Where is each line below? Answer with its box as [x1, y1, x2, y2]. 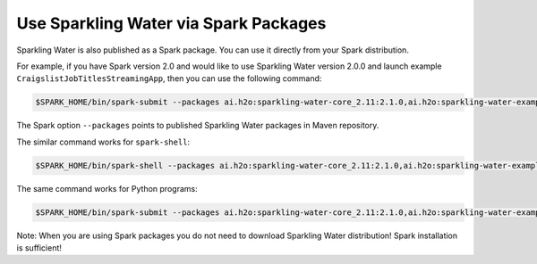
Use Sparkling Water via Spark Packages [16, 13, 327, 33]
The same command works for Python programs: [16, 183, 198, 194]
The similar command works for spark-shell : [16, 136, 191, 147]
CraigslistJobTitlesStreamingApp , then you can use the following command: [16, 73, 322, 84]
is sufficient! [16, 243, 63, 253]
